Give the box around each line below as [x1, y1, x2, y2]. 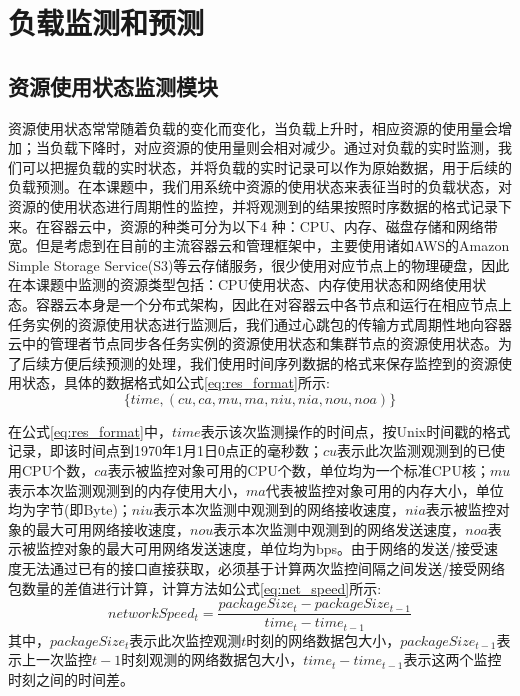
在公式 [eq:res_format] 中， [8, 420, 172, 441]
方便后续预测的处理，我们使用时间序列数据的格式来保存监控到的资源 [49, 352, 498, 373]
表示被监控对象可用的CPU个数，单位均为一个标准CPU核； [107, 460, 490, 481]
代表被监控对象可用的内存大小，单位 [265, 479, 504, 500]
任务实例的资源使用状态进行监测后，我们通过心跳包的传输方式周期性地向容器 [8, 313, 512, 334]
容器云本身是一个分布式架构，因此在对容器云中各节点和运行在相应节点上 [35, 293, 512, 314]
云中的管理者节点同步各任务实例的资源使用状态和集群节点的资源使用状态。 [8, 333, 498, 354]
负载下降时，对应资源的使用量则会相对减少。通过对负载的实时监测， [49, 137, 498, 158]
